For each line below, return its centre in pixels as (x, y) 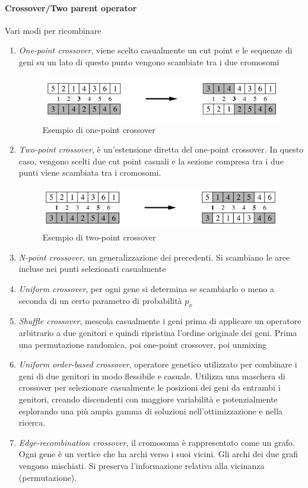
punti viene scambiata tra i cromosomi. (90, 172)
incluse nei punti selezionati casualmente (92, 269)
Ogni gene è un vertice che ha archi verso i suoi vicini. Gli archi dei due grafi (158, 454)
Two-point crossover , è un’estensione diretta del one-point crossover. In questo (161, 149)
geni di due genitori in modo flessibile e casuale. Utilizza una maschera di (152, 375)
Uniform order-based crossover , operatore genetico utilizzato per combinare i (158, 364)
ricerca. (32, 422)
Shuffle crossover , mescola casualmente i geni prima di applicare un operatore (160, 321)
